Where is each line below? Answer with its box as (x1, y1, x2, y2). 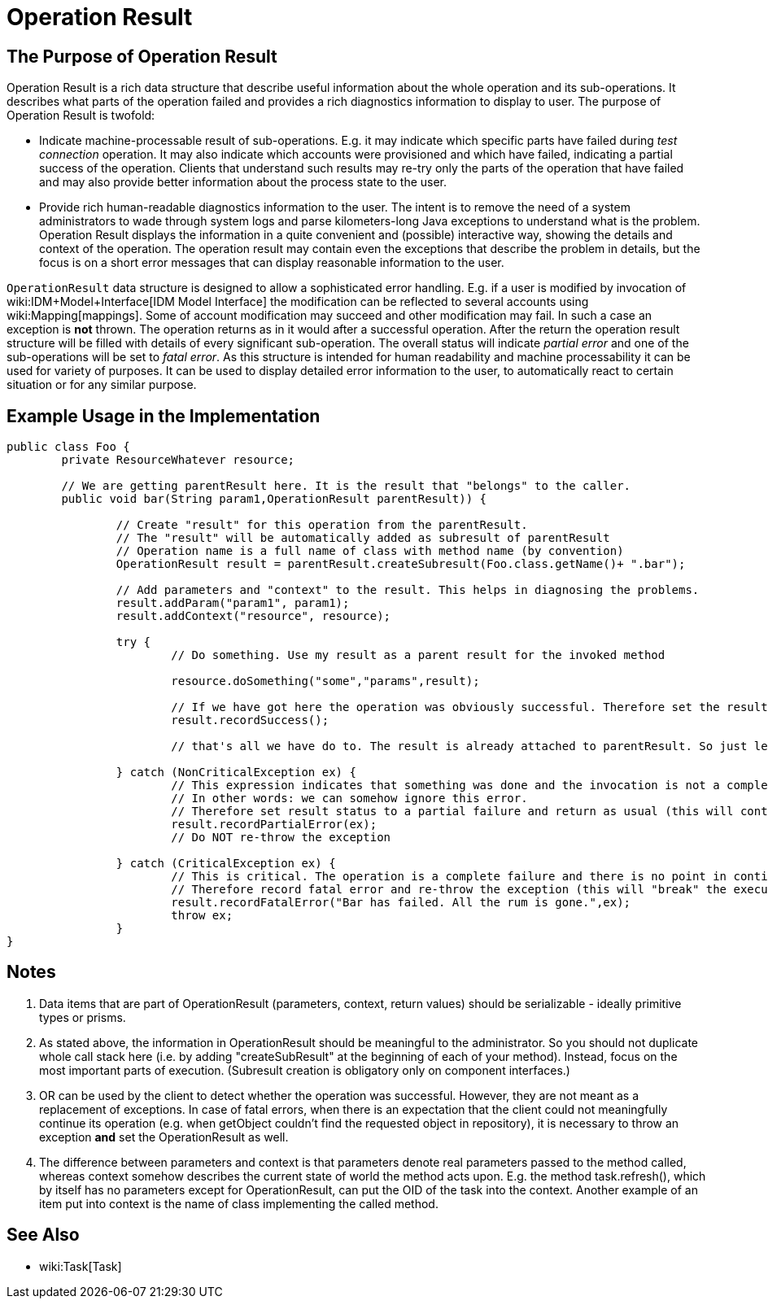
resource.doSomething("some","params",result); (171, 674, 480, 688)
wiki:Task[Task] (39, 1259, 122, 1273)
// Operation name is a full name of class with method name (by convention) (116, 544, 624, 558)
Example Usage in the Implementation (7, 405, 321, 426)
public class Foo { (7, 440, 130, 454)
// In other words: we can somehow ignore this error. (171, 792, 528, 805)
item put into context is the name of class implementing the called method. (39, 1196, 439, 1211)
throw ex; (171, 909, 233, 923)
